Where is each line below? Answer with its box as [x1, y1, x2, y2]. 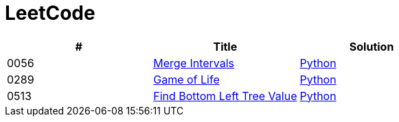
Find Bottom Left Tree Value [153, 88, 297, 103]
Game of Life [153, 72, 220, 86]
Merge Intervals [153, 56, 235, 70]
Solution [349, 39, 394, 53]
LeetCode [5, 1, 95, 25]
